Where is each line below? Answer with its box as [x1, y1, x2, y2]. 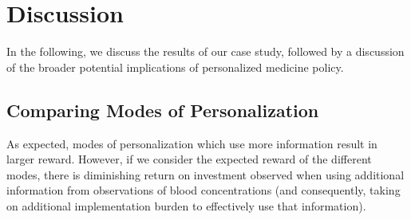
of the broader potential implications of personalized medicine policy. [6, 58, 344, 75]
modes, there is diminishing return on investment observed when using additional [6, 166, 405, 183]
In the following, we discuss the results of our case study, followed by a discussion [6, 43, 405, 60]
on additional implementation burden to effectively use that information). [6, 197, 366, 214]
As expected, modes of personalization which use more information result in [6, 135, 377, 151]
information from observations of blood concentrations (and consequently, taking [6, 182, 401, 198]
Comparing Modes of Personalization [6, 97, 319, 122]
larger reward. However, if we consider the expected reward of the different [6, 151, 372, 167]
